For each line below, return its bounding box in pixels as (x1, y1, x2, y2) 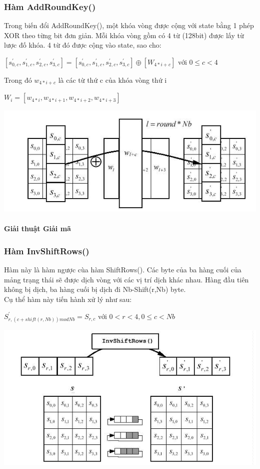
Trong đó (4, 75, 32, 85)
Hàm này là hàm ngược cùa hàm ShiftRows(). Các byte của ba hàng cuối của (4, 264, 241, 275)
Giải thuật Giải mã (4, 223, 71, 234)
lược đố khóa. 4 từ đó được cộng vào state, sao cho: (4, 40, 161, 50)
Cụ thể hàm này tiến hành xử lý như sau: (4, 294, 132, 304)
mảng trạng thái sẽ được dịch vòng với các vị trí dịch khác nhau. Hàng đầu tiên (4, 274, 249, 284)
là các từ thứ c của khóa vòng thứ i (58, 75, 167, 85)
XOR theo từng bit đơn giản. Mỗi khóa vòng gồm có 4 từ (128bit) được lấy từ (4, 30, 244, 40)
